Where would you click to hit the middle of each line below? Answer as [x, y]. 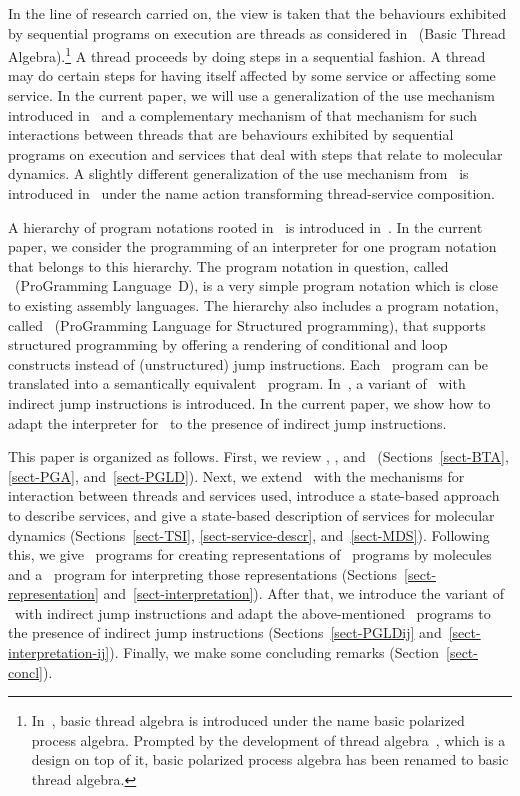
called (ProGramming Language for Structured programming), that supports [247, 324]
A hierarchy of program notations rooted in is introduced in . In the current [245, 226]
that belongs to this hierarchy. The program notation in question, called [228, 265]
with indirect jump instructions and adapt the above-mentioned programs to [252, 612]
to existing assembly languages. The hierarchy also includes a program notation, [253, 304]
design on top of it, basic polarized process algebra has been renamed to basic [270, 759]
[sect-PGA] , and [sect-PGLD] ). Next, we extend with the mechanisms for [236, 475]
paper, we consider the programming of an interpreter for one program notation [252, 246]
